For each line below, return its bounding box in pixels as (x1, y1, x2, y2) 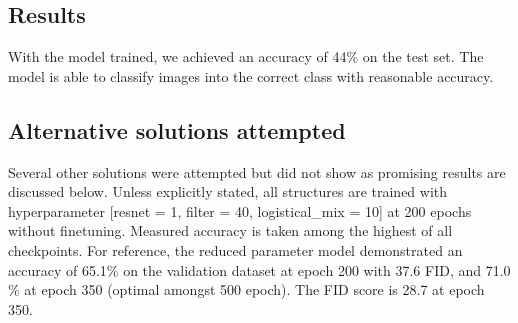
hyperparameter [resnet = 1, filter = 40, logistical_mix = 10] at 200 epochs (8, 200, 472, 221)
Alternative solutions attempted (8, 114, 346, 145)
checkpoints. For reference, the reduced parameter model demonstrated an (8, 239, 463, 260)
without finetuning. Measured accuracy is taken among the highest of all (8, 220, 453, 241)
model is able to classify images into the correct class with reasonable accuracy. (8, 65, 494, 86)
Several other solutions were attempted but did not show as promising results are (8, 161, 506, 182)
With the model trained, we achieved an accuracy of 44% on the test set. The (8, 46, 484, 67)
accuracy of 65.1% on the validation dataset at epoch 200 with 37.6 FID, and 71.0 (8, 259, 511, 280)
